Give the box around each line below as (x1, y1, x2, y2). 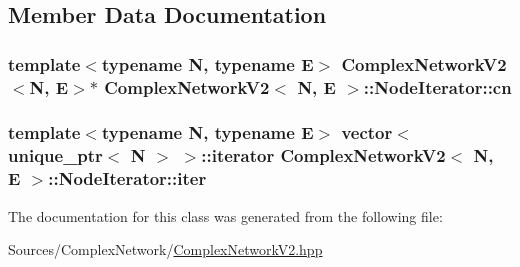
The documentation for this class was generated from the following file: (8, 205, 443, 226)
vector (341, 120, 393, 145)
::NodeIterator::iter (48, 166, 207, 191)
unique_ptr (8, 143, 103, 168)
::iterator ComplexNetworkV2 (201, 143, 446, 168)
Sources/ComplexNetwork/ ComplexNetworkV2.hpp (8, 239, 323, 260)
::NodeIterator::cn (363, 74, 512, 99)
